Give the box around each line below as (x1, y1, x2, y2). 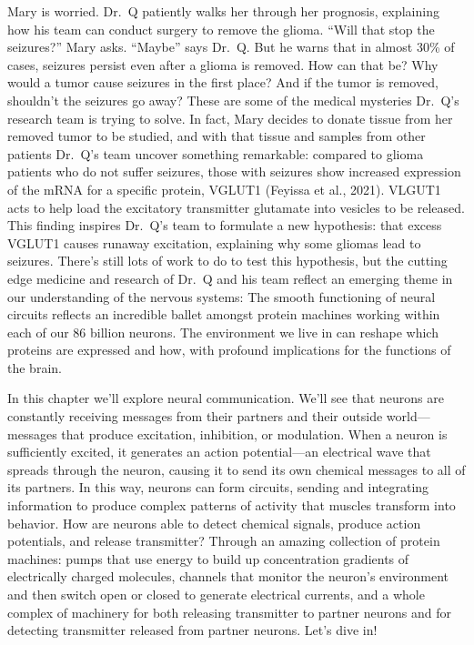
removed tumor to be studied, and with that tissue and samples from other (7, 126, 426, 146)
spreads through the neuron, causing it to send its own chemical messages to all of (7, 459, 466, 479)
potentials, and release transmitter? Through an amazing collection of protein (7, 531, 440, 550)
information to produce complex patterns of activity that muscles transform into (7, 496, 456, 515)
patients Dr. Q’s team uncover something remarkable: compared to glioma (7, 144, 424, 163)
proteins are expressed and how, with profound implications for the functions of (7, 340, 451, 359)
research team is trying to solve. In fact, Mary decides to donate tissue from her (7, 108, 453, 127)
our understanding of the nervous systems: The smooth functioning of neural (7, 287, 436, 306)
